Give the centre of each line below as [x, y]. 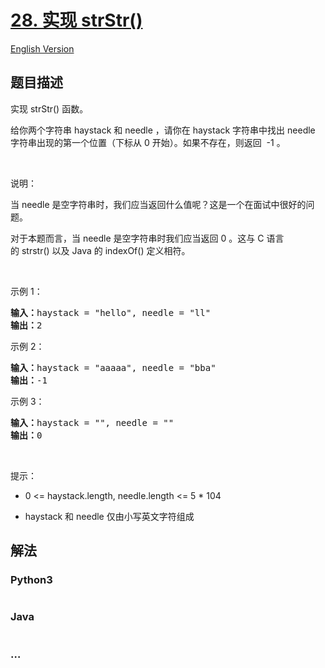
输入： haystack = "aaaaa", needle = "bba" [113, 367]
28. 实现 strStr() [76, 20]
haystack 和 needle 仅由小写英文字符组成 [109, 516]
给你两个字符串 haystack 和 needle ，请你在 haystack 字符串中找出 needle [163, 130]
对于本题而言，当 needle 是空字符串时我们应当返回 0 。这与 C [137, 238]
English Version [42, 48]
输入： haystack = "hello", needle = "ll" [111, 312]
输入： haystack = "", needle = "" [92, 422]
